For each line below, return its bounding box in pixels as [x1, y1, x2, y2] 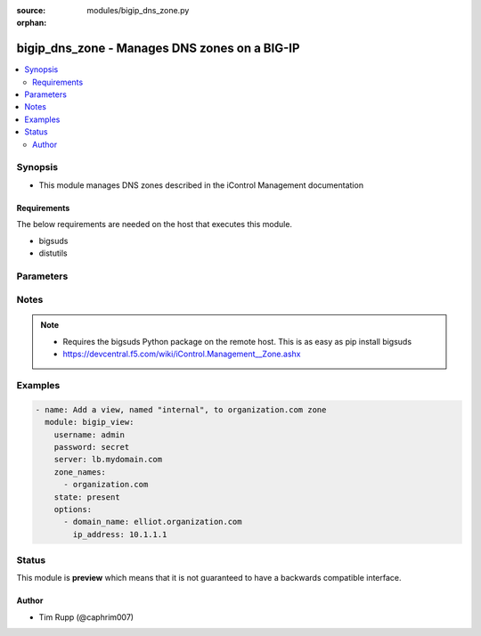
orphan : [16, 18, 47, 29]
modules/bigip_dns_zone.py [86, 5, 190, 15]
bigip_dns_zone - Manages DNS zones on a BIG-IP [16, 41, 300, 56]
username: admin [53, 429, 125, 440]
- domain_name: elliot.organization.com [63, 517, 242, 527]
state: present [53, 492, 120, 502]
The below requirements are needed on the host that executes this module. [16, 219, 293, 230]
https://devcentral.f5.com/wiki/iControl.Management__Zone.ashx [62, 348, 301, 360]
